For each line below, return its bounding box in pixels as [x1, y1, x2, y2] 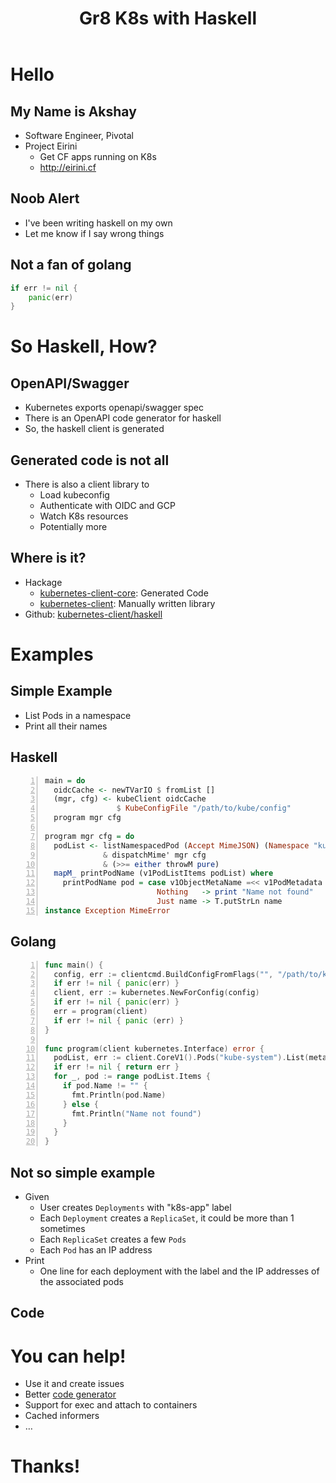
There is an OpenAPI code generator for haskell [24, 412, 222, 424]
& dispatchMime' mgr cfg [103, 850, 207, 860]
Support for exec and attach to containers [24, 1399, 198, 1411]
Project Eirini [24, 140, 78, 152]
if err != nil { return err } [53, 1062, 180, 1072]
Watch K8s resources [39, 510, 129, 522]
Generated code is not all [10, 452, 170, 469]
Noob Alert [10, 190, 80, 207]
